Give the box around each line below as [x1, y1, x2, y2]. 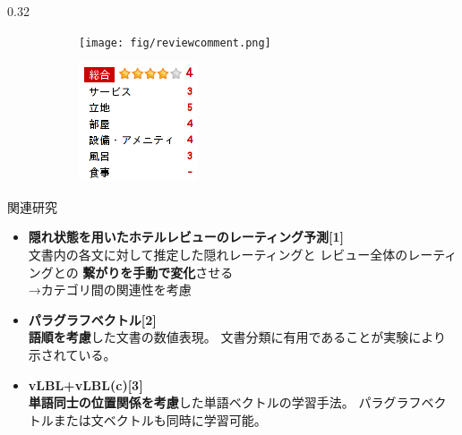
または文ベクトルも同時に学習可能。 [53, 410, 267, 429]
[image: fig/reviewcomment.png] [79, 36, 271, 49]
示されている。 [28, 345, 116, 363]
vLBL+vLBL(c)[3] [28, 375, 143, 394]
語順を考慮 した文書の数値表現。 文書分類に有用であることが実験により [28, 328, 447, 346]
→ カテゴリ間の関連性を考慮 [28, 280, 192, 299]
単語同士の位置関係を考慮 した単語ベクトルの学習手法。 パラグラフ [28, 393, 422, 412]
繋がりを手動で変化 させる [82, 262, 234, 281]
